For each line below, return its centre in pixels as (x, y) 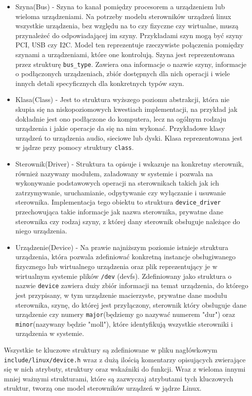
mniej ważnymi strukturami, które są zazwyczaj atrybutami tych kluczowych (119, 378)
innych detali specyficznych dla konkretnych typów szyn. (100, 83)
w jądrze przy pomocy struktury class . (75, 147)
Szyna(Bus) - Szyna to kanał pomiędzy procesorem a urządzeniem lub (120, 6)
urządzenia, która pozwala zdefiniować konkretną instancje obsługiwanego (126, 257)
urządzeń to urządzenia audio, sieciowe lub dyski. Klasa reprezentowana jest (129, 137)
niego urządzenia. (41, 231)
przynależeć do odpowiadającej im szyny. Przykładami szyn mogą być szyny (129, 35)
